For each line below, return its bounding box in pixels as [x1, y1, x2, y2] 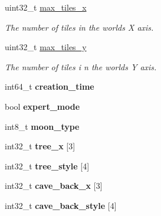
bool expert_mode [5, 100, 80, 112]
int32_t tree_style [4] [5, 159, 90, 172]
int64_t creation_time [5, 80, 94, 93]
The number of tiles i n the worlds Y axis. [5, 60, 157, 73]
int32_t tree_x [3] [5, 140, 75, 152]
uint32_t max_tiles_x [5, 1, 87, 13]
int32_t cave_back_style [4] [5, 199, 117, 211]
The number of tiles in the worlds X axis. [5, 21, 154, 33]
